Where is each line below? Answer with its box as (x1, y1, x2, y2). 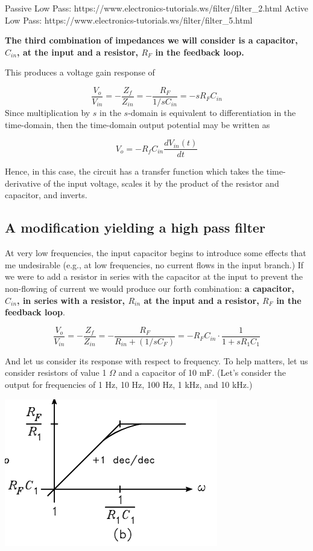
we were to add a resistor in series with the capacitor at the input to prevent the (5, 270, 303, 283)
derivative (5, 176, 41, 189)
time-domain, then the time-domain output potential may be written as (5, 118, 270, 130)
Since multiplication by (5, 106, 90, 119)
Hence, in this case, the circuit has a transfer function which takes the (5, 165, 264, 178)
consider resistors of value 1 (5, 366, 107, 379)
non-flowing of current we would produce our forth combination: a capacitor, (5, 282, 294, 295)
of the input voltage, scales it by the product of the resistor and (43, 176, 279, 189)
